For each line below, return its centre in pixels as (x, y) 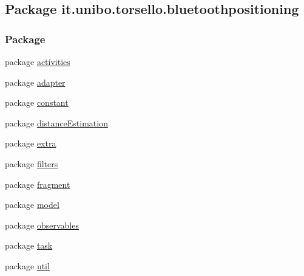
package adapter (35, 82)
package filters (32, 163)
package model (32, 205)
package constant (37, 102)
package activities (38, 61)
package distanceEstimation (56, 122)
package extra (31, 143)
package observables (42, 225)
